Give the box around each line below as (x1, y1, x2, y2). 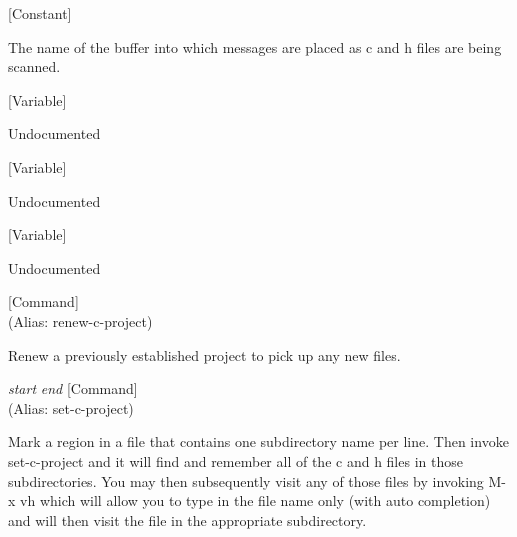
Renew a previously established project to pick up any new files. (8, 344, 401, 365)
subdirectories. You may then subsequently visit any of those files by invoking (8, 470, 484, 491)
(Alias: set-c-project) (8, 397, 134, 418)
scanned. (8, 56, 61, 77)
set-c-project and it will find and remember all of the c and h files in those (8, 450, 463, 471)
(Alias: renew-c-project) (8, 310, 153, 331)
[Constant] (8, 3, 72, 23)
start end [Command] (8, 378, 138, 399)
